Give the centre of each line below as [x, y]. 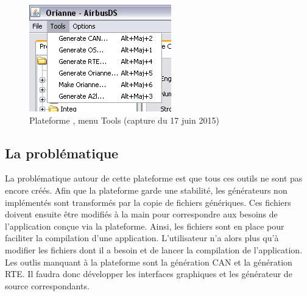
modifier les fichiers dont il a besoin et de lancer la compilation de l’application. [154, 249]
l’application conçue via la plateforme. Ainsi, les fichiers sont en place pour [145, 226]
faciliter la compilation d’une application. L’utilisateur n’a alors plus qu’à [142, 238]
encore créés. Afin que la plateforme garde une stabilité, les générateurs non [146, 190]
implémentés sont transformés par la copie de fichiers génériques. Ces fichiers [148, 202]
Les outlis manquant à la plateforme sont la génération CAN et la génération [149, 262]
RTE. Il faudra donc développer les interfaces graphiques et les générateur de [149, 274]
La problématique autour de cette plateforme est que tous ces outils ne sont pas [154, 178]
